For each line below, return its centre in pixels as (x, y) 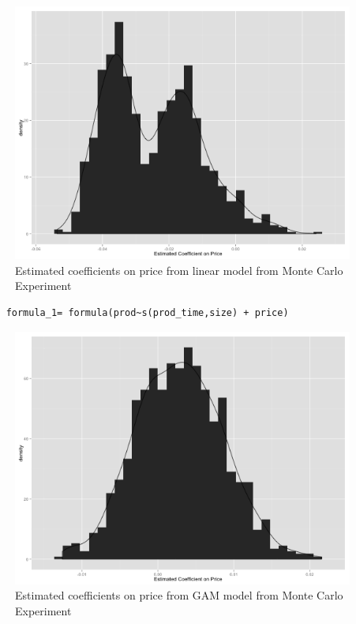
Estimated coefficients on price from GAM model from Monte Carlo (179, 595)
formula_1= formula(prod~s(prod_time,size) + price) (147, 312)
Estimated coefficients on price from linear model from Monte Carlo (179, 270)
